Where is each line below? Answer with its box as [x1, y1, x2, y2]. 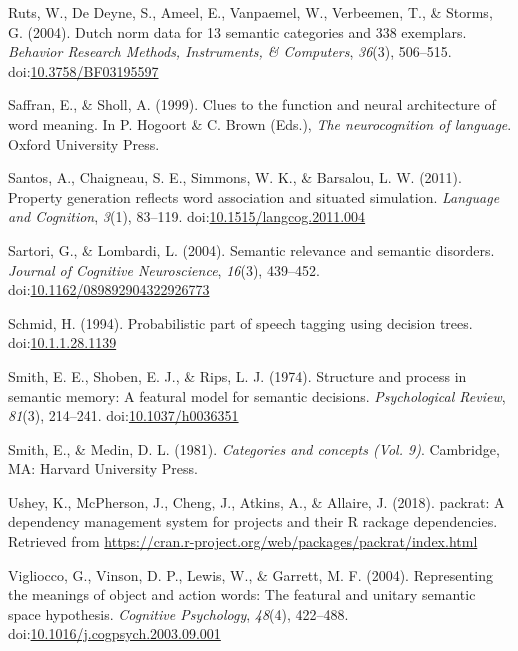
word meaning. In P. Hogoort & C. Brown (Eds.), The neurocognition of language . [8, 113, 512, 134]
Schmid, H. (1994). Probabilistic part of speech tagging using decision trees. [8, 312, 473, 333]
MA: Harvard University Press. [8, 458, 198, 479]
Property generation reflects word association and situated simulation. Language [8, 186, 500, 207]
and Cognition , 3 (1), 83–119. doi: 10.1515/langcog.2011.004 [8, 206, 366, 227]
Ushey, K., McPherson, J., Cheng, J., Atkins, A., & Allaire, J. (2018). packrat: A [8, 491, 505, 512]
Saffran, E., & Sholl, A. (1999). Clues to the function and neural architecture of [8, 94, 496, 115]
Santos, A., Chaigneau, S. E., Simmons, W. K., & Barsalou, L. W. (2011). [8, 167, 462, 188]
